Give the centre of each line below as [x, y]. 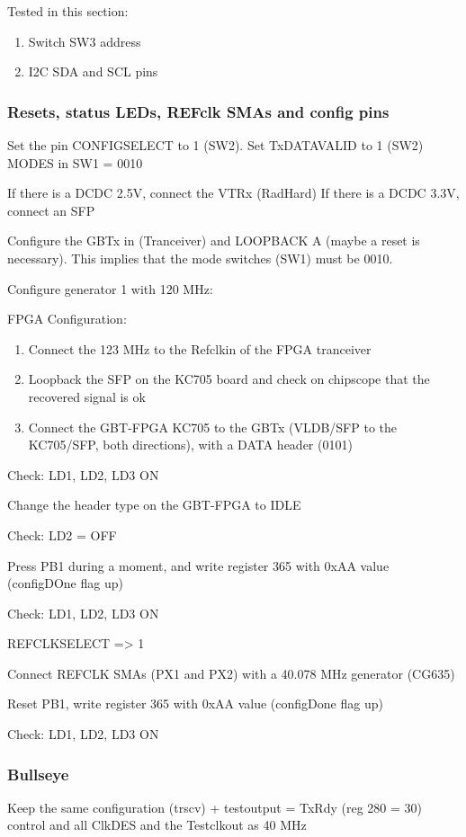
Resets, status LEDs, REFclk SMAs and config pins [198, 111]
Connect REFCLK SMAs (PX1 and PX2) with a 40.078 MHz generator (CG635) [231, 673]
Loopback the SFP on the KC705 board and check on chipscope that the [229, 379]
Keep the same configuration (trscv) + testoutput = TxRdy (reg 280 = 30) [215, 807]
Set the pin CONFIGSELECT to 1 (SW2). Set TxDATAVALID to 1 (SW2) [215, 145]
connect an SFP [51, 210]
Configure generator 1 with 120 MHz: [110, 288]
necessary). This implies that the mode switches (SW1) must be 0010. [200, 258]
